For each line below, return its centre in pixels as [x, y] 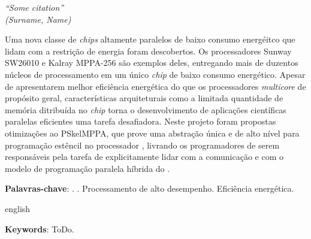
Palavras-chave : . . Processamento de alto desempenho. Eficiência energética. [150, 188]
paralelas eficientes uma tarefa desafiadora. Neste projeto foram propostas [141, 121]
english [18, 208]
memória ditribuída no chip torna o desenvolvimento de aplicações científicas [146, 109]
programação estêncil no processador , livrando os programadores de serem [142, 145]
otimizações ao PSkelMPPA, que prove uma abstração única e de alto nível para [152, 133]
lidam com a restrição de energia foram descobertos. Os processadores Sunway [148, 51]
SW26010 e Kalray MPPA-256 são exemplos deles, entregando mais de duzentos [152, 63]
